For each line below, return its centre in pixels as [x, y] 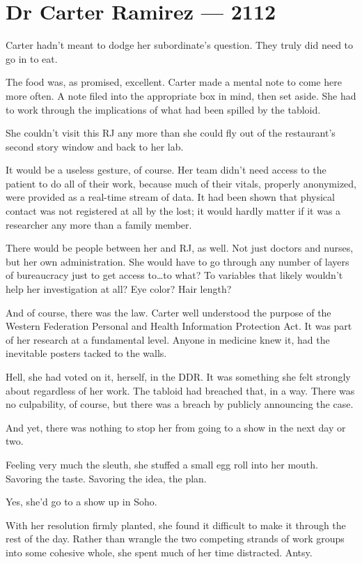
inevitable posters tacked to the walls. [86, 353]
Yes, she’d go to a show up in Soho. [81, 502]
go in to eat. [32, 58]
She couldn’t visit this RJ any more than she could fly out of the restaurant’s [171, 133]
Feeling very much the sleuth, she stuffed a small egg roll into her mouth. [162, 464]
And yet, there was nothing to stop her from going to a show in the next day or [176, 427]
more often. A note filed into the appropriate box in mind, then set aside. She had [181, 95]
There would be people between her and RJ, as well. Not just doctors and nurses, [180, 248]
